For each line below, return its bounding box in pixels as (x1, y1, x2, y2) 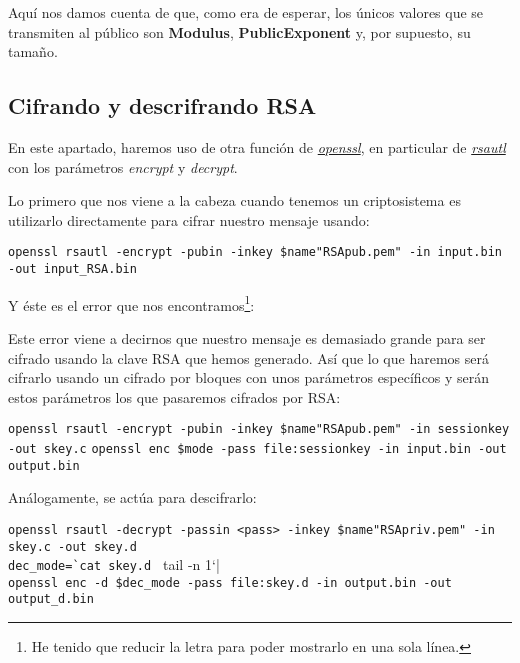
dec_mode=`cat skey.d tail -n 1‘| (8, 554, 220, 575)
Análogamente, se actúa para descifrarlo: (8, 487, 257, 508)
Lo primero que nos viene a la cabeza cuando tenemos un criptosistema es (8, 190, 461, 211)
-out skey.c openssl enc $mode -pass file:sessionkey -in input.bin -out (8, 441, 507, 456)
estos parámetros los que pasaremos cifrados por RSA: (8, 386, 341, 407)
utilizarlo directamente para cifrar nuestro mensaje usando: (8, 209, 370, 230)
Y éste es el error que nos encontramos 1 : (8, 291, 255, 315)
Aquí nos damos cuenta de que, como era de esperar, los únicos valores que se (8, 2, 484, 22)
